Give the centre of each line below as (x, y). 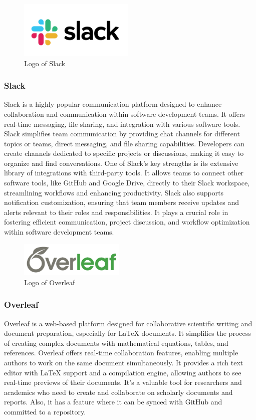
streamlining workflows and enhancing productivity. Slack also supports (114, 192)
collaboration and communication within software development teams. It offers (124, 114)
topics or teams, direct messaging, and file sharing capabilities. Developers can (124, 143)
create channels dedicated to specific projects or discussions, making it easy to (124, 153)
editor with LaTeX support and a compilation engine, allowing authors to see (123, 372)
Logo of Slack (45, 63)
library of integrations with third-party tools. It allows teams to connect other (124, 173)
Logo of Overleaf (50, 282)
